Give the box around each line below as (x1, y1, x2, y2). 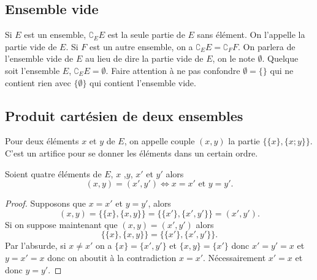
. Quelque (262, 52, 299, 65)
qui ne (270, 64, 294, 76)
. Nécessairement (203, 251, 266, 263)
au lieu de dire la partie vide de (85, 52, 204, 65)
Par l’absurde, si (5, 239, 66, 252)
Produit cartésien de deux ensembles (5, 106, 243, 125)
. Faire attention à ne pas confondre (105, 64, 240, 76)
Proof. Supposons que (5, 197, 86, 210)
